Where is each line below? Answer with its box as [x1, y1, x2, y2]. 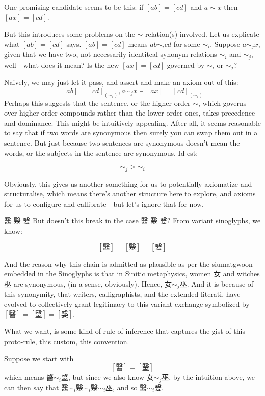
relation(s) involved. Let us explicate [145, 29, 259, 39]
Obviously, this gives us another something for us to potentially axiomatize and [4, 178, 252, 189]
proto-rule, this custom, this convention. [4, 336, 129, 346]
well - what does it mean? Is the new [4, 59, 119, 70]
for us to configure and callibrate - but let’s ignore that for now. [4, 198, 204, 209]
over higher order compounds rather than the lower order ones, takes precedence [4, 107, 255, 118]
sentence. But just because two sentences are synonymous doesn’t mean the [4, 137, 240, 148]
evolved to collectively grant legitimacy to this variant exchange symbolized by [4, 298, 250, 309]
